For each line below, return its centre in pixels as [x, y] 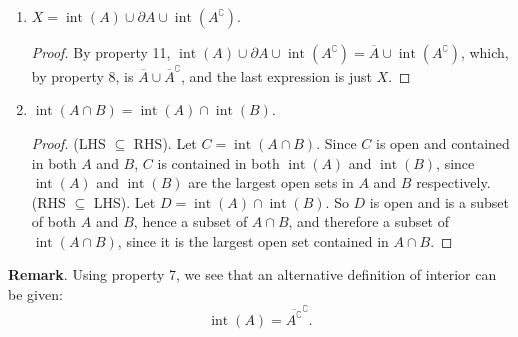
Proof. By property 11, [101, 52]
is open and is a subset [439, 201]
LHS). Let [124, 201]
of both [54, 221]
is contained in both [218, 162]
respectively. [453, 182]
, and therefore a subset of [368, 221]
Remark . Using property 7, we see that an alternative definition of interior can [252, 274]
